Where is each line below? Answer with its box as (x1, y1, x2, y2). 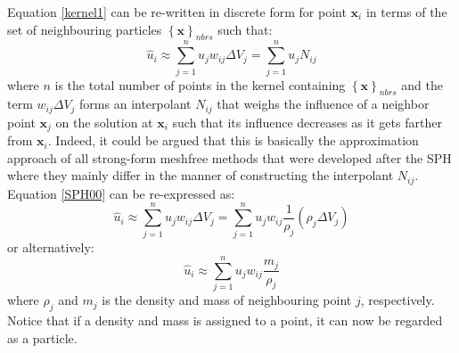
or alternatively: (7, 237, 94, 256)
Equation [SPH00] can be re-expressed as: (7, 184, 235, 202)
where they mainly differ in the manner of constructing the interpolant (7, 166, 394, 185)
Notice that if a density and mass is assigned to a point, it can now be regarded (7, 311, 443, 330)
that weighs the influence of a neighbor (217, 94, 430, 113)
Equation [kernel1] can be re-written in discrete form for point (7, 3, 347, 21)
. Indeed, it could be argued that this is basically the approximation (47, 131, 419, 150)
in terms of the (365, 3, 447, 21)
